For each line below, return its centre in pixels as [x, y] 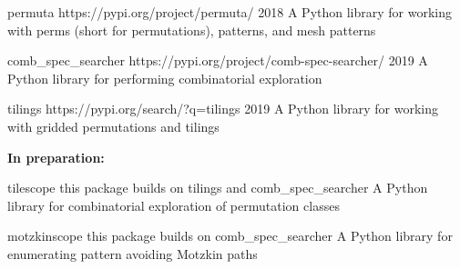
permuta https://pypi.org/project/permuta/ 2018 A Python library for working [230, 12]
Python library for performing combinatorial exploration [165, 78]
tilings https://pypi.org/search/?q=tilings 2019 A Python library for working [223, 109]
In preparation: [56, 157]
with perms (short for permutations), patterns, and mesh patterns [192, 30]
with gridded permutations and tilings [113, 126]
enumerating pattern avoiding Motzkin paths [133, 253]
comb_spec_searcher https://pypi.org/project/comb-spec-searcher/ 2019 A [218, 60]
